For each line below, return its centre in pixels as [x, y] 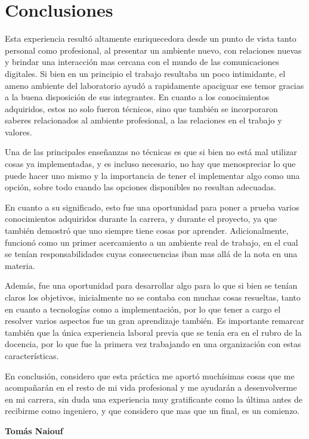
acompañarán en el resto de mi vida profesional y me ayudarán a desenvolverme [151, 387]
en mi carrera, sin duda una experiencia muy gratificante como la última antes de [154, 399]
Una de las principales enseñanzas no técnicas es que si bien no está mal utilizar [151, 152]
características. [32, 355]
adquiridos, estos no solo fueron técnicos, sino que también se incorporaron [141, 108]
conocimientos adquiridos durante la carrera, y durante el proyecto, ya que [141, 219]
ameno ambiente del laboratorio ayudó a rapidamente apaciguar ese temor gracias [154, 85]
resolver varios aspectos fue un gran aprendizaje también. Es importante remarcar [154, 321]
